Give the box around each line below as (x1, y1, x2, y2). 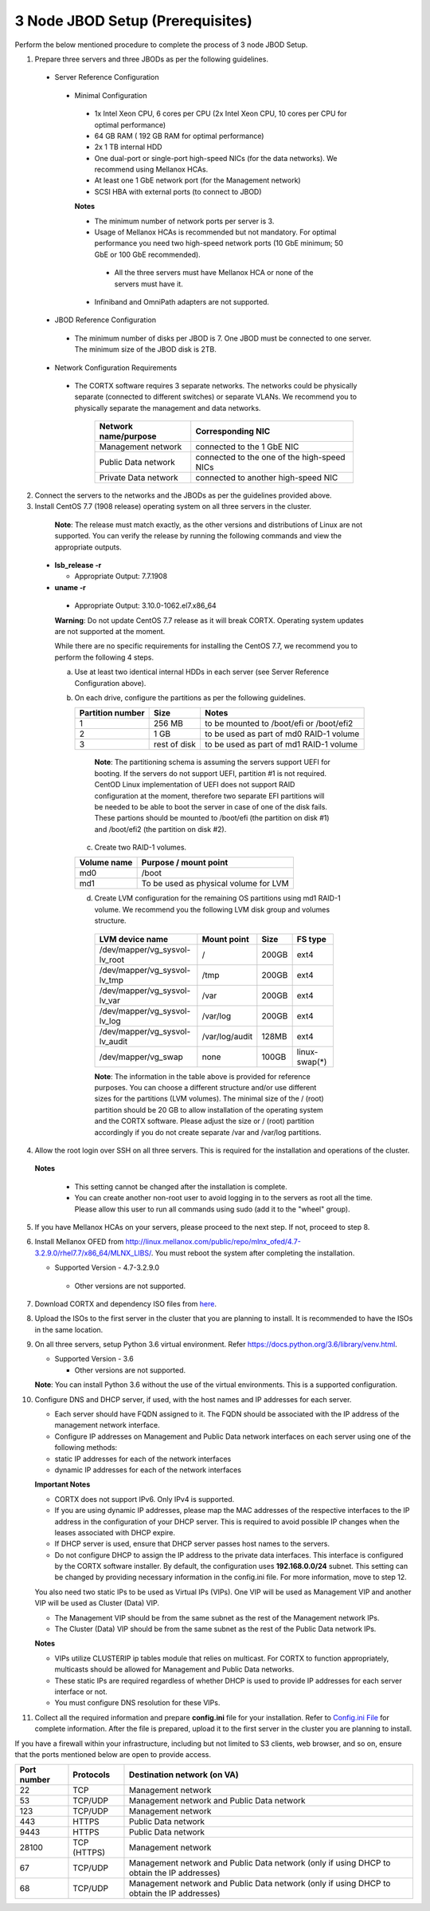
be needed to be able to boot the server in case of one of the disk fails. (94, 802, 328, 811)
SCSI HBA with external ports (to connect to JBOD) (94, 187, 262, 196)
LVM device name (99, 933, 169, 944)
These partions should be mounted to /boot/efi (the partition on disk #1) (94, 814, 330, 823)
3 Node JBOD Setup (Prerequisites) (14, 12, 252, 30)
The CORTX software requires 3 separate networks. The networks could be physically (74, 380, 358, 390)
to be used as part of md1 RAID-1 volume (204, 739, 358, 750)
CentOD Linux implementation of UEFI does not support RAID (94, 780, 295, 790)
